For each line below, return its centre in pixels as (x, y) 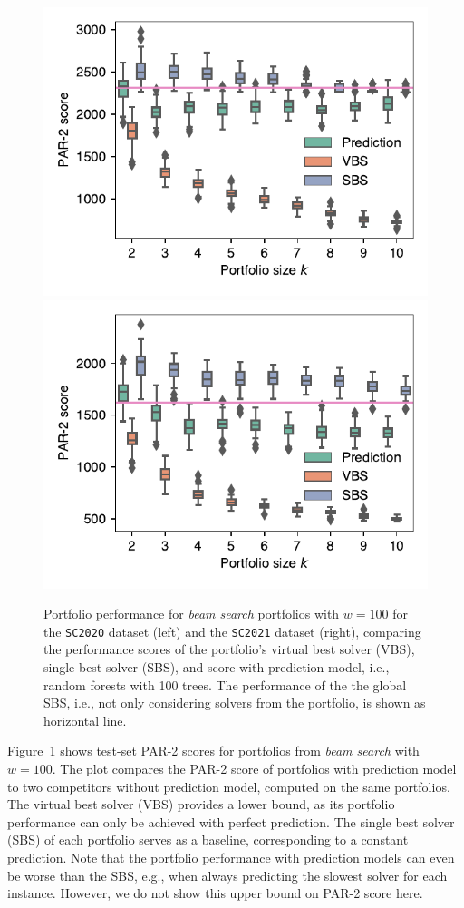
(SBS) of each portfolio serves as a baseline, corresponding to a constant (208, 840)
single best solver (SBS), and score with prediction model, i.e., (217, 667)
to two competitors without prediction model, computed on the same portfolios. (229, 786)
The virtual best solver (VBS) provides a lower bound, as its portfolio (201, 804)
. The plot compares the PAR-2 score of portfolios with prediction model (254, 768)
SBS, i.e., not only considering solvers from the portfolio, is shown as (235, 703)
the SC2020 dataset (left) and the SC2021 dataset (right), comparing (232, 631)
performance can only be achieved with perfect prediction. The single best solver (231, 821)
